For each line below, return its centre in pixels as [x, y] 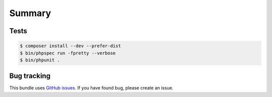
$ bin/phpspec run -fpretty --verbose [68, 53]
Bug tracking [30, 76]
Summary [30, 13]
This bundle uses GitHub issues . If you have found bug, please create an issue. [91, 88]
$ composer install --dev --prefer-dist [70, 46]
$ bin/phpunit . [40, 60]
